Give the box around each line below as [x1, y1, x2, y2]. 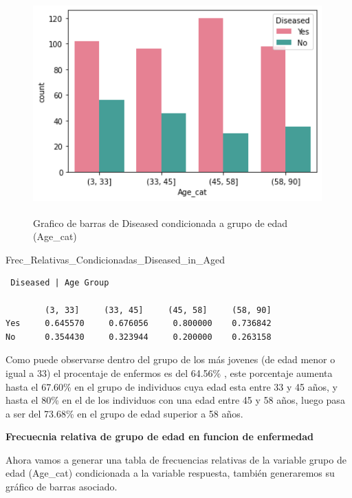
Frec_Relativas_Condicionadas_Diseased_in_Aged [5, 252, 225, 266]
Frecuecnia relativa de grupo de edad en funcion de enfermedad [5, 429, 314, 444]
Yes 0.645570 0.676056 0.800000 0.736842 [5, 318, 272, 329]
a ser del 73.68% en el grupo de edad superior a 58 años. [5, 406, 243, 420]
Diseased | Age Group [10, 278, 109, 288]
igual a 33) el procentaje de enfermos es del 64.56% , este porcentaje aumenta [5, 365, 333, 380]
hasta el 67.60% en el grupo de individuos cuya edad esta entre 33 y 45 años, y [5, 379, 338, 393]
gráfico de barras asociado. [5, 479, 118, 494]
